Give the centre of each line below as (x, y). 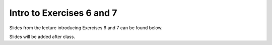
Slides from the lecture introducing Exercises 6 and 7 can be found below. (86, 28)
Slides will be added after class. (42, 37)
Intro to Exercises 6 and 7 (63, 13)
